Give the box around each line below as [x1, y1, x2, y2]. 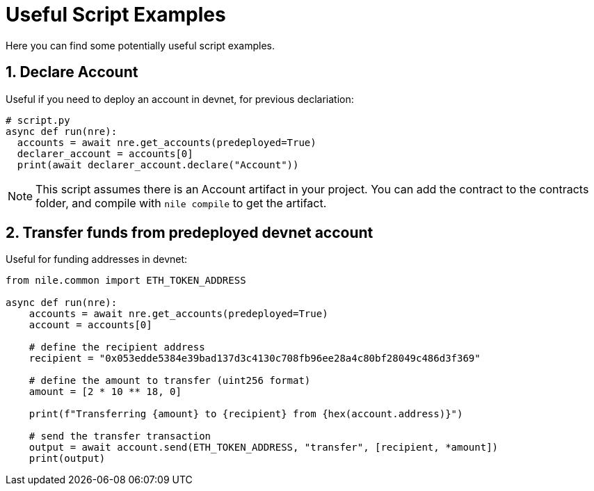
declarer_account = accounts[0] [17, 147, 193, 159]
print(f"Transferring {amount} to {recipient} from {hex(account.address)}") [29, 408, 463, 420]
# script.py [6, 114, 70, 126]
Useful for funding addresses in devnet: [6, 253, 188, 266]
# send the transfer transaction [29, 430, 211, 442]
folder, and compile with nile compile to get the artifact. [35, 195, 327, 210]
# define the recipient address [29, 341, 205, 353]
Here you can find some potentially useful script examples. [6, 39, 275, 51]
